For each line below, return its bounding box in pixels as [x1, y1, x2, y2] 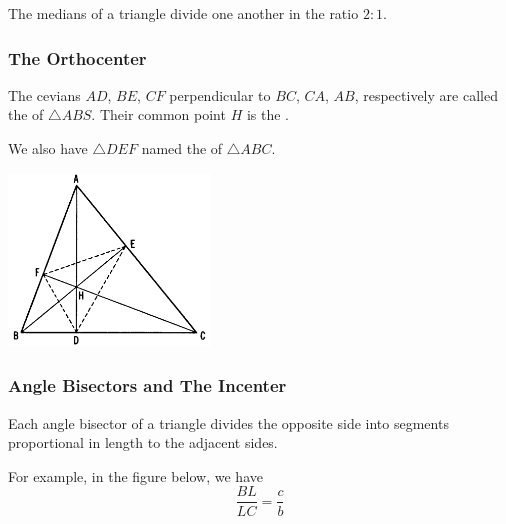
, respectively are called [354, 84, 498, 105]
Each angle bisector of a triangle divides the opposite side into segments [8, 412, 449, 433]
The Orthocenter [8, 45, 147, 70]
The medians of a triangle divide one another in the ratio [8, 3, 359, 23]
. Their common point [91, 104, 226, 125]
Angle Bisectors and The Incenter [8, 373, 287, 398]
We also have [8, 138, 88, 158]
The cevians [8, 84, 81, 105]
